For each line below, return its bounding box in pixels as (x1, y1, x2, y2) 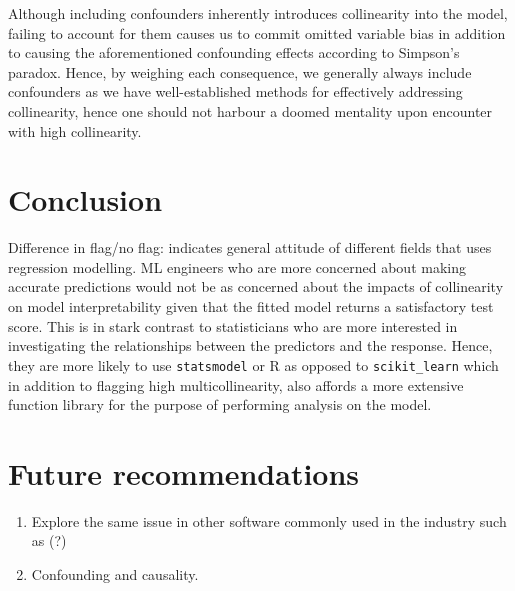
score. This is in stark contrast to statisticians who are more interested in (8, 315, 458, 336)
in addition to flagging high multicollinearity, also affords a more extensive (8, 374, 464, 395)
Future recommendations (8, 452, 360, 493)
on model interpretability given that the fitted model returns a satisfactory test (8, 296, 494, 317)
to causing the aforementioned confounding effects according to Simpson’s (8, 42, 460, 63)
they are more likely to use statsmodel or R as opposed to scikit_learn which (8, 354, 499, 375)
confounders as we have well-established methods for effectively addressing (8, 81, 463, 102)
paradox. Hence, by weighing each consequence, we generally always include (8, 61, 472, 82)
